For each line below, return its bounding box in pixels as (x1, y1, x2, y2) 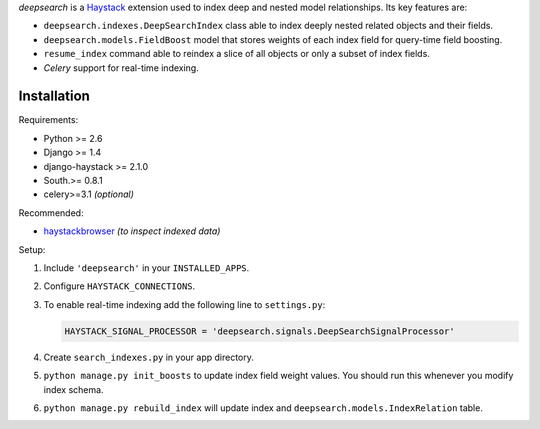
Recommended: (18, 206, 84, 219)
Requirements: (18, 114, 79, 126)
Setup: (18, 243, 46, 255)
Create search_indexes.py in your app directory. (43, 351, 254, 363)
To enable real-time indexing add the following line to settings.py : (43, 298, 326, 310)
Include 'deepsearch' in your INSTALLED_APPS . (43, 261, 250, 274)
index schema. (43, 383, 104, 395)
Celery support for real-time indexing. (43, 61, 199, 74)
